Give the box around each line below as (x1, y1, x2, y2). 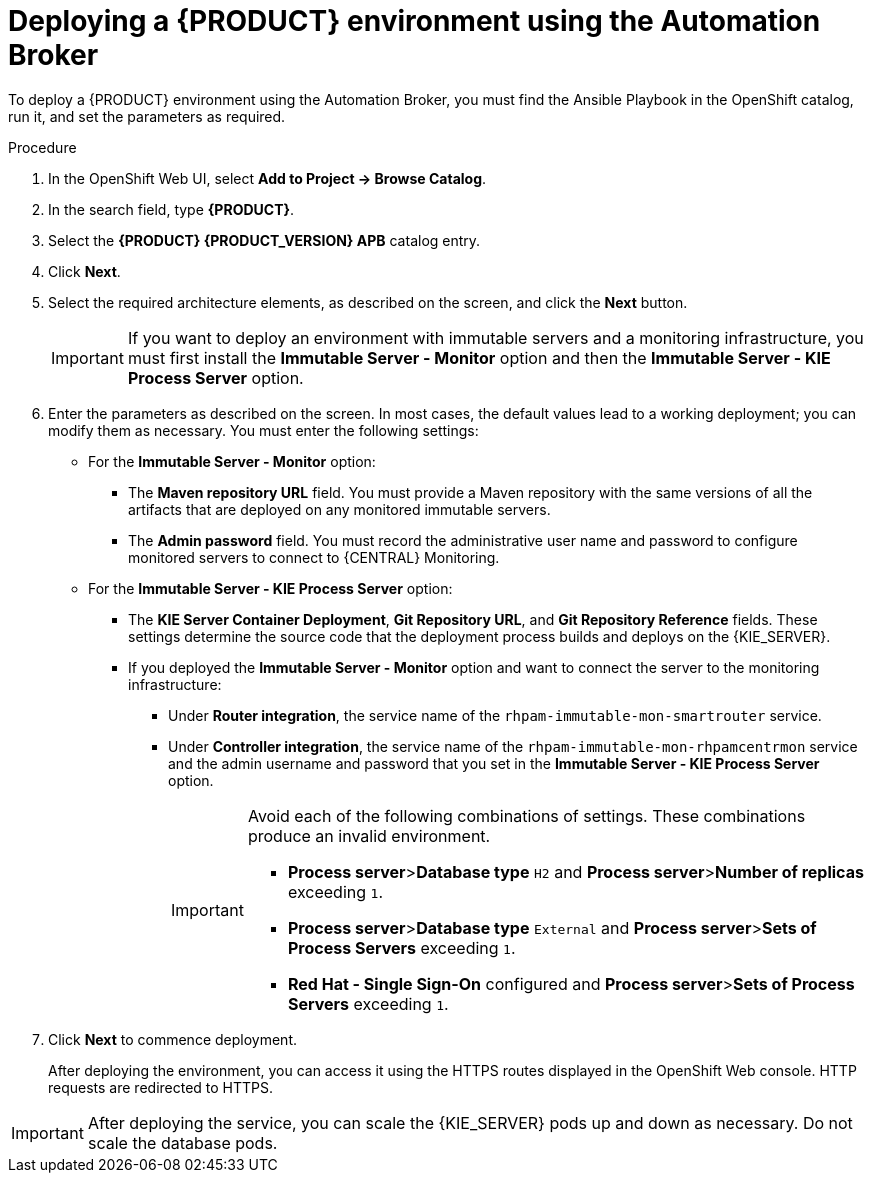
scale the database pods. (87, 1132, 278, 1153)
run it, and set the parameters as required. (8, 107, 286, 125)
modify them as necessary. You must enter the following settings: (48, 421, 479, 439)
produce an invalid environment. (247, 825, 491, 846)
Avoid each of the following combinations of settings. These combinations (247, 805, 806, 826)
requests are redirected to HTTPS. (48, 1078, 274, 1096)
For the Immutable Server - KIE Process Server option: (88, 579, 453, 597)
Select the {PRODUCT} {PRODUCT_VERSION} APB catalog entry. (48, 231, 481, 249)
